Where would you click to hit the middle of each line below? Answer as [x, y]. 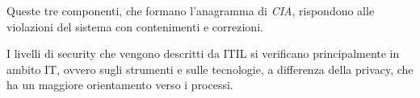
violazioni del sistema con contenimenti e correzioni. [135, 26]
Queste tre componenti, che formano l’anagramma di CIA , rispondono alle [191, 10]
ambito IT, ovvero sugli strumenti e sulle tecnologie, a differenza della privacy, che [210, 69]
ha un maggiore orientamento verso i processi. [120, 85]
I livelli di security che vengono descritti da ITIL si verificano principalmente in [203, 53]
